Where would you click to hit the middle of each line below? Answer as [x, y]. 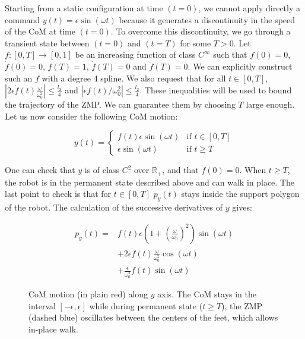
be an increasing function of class [135, 54]
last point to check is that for [58, 194]
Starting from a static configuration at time [84, 8]
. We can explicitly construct [240, 66]
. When [253, 170]
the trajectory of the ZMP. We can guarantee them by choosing [120, 104]
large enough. [270, 104]
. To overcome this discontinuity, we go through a [201, 31]
